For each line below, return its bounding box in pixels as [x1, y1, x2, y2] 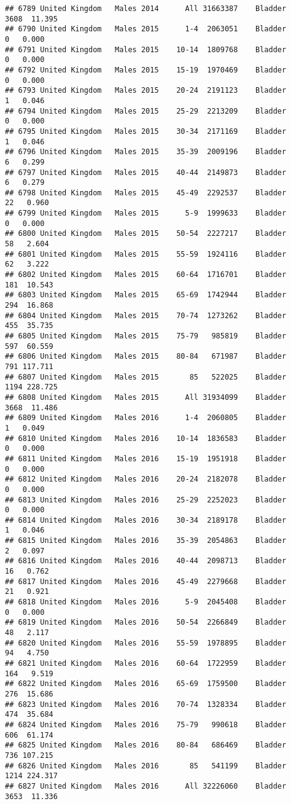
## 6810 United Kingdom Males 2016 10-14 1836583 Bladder [5, 434, 287, 443]
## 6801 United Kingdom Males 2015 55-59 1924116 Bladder [5, 249, 287, 259]
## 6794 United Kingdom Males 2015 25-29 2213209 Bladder [5, 106, 287, 115]
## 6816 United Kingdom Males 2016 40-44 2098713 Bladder [5, 556, 287, 566]
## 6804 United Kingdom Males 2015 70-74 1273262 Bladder [5, 311, 287, 320]
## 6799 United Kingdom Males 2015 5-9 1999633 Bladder [5, 209, 287, 218]
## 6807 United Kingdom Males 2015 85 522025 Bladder [5, 372, 287, 381]
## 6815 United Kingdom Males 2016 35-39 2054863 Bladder [5, 536, 287, 545]
